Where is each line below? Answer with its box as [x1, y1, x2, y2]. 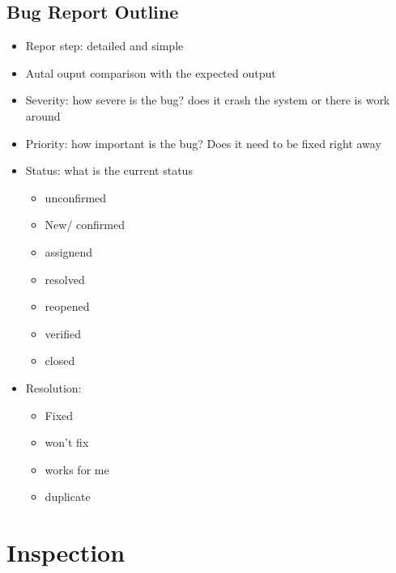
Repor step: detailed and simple [25, 37, 184, 54]
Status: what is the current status [25, 162, 193, 179]
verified [45, 325, 81, 342]
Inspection [6, 536, 126, 569]
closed [45, 352, 75, 369]
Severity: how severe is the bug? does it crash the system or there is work [25, 91, 390, 108]
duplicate [45, 488, 91, 505]
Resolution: [25, 379, 82, 396]
